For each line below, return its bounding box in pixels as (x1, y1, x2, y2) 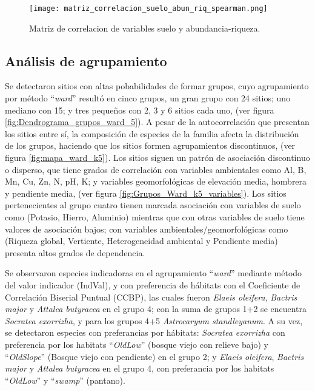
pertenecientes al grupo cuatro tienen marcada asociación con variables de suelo (5, 199, 301, 211)
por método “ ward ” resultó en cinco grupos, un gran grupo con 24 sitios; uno (5, 92, 291, 104)
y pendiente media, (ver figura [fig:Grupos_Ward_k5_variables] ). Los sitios (5, 186, 287, 199)
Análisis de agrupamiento (5, 51, 167, 70)
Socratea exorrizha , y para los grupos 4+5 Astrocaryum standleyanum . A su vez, (5, 314, 303, 327)
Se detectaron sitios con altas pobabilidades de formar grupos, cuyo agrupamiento (5, 80, 309, 92)
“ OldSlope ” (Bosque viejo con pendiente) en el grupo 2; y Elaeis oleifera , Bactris (5, 350, 304, 362)
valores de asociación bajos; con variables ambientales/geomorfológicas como (5, 222, 288, 235)
